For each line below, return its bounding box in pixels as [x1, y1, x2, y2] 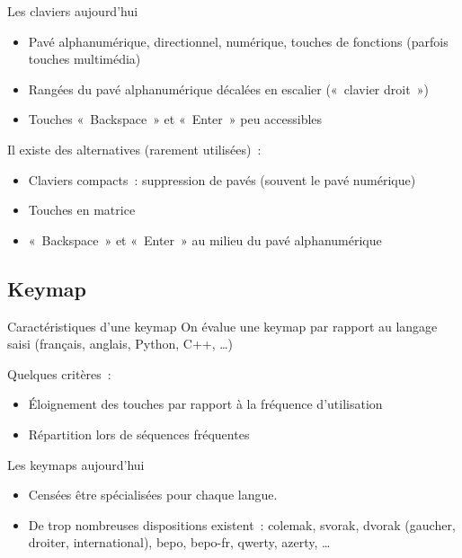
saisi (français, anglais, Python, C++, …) [7, 334, 234, 353]
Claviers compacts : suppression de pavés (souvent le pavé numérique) [28, 170, 416, 189]
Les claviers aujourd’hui [7, 2, 138, 20]
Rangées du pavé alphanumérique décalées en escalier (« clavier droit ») [28, 79, 429, 98]
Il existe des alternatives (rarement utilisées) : [7, 139, 262, 158]
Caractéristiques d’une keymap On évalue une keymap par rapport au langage [7, 316, 438, 335]
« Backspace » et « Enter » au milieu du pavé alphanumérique [28, 230, 382, 249]
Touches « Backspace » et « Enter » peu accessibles [28, 110, 323, 128]
